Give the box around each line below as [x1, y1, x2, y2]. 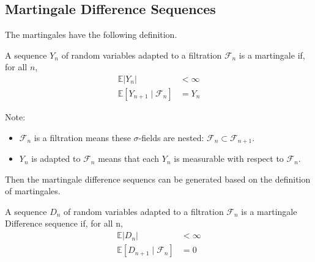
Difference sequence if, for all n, [5, 217, 123, 230]
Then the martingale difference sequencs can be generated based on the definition [5, 172, 311, 185]
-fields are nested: [138, 131, 204, 144]
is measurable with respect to [174, 152, 284, 165]
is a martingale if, [239, 48, 305, 61]
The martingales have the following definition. [5, 28, 177, 41]
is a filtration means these [34, 131, 131, 144]
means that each [98, 152, 160, 165]
